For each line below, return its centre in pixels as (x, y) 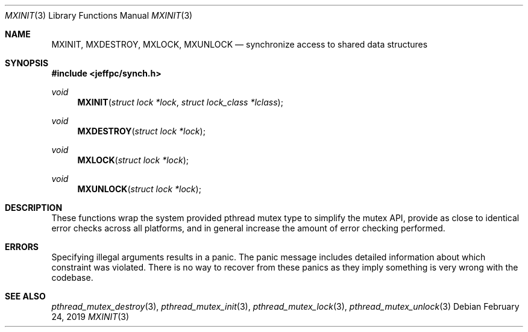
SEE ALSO (25, 296)
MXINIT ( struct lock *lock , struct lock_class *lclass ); (180, 102)
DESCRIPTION (34, 208)
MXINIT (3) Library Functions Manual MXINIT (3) (99, 15)
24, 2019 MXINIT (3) (90, 317)
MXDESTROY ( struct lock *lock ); (141, 131)
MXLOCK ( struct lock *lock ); (133, 160)
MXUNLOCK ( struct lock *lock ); (139, 189)
